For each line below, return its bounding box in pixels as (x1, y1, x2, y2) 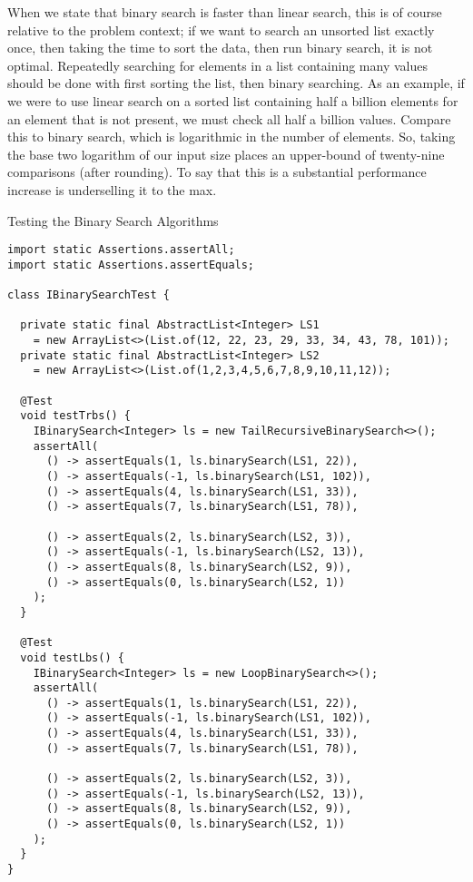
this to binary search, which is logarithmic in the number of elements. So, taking (7, 127, 456, 146)
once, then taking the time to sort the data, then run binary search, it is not (7, 38, 433, 57)
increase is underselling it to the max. (7, 180, 217, 199)
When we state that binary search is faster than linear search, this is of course (7, 3, 442, 21)
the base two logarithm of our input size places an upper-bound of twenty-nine (7, 144, 445, 163)
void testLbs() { (20, 651, 124, 664)
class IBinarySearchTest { (7, 289, 170, 302)
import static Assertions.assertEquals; (7, 258, 255, 271)
